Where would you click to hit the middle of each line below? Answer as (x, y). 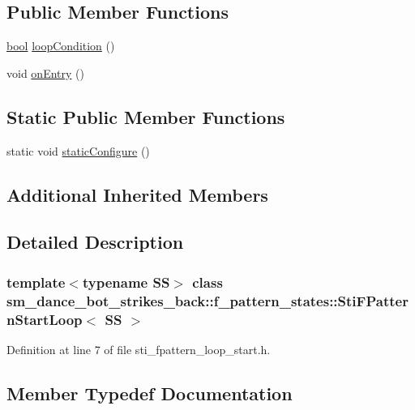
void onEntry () (45, 73)
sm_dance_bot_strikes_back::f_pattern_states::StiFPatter (207, 300)
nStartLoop (45, 319)
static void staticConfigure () (78, 150)
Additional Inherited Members (137, 194)
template (36, 282)
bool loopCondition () (61, 46)
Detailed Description (95, 242)
